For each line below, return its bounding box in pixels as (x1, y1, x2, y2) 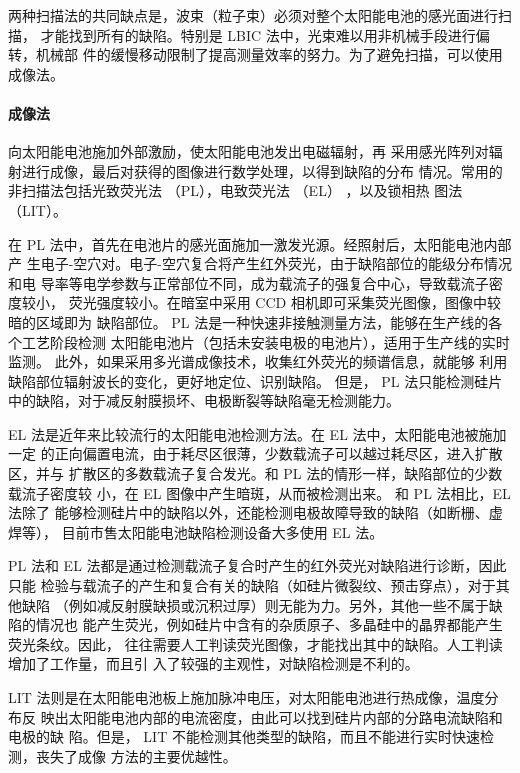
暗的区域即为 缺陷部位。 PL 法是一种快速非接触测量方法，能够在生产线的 (8, 311, 489, 332)
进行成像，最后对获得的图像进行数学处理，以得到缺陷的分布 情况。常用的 (21, 160, 503, 181)
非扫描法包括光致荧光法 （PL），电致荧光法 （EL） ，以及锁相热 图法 (8, 180, 463, 201)
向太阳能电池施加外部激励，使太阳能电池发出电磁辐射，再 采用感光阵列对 (8, 141, 489, 162)
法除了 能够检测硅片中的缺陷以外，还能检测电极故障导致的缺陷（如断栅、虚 (8, 502, 503, 523)
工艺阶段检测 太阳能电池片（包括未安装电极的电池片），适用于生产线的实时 (21, 331, 510, 352)
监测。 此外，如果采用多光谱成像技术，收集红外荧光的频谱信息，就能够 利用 (8, 351, 508, 372)
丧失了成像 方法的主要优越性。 (35, 745, 237, 766)
